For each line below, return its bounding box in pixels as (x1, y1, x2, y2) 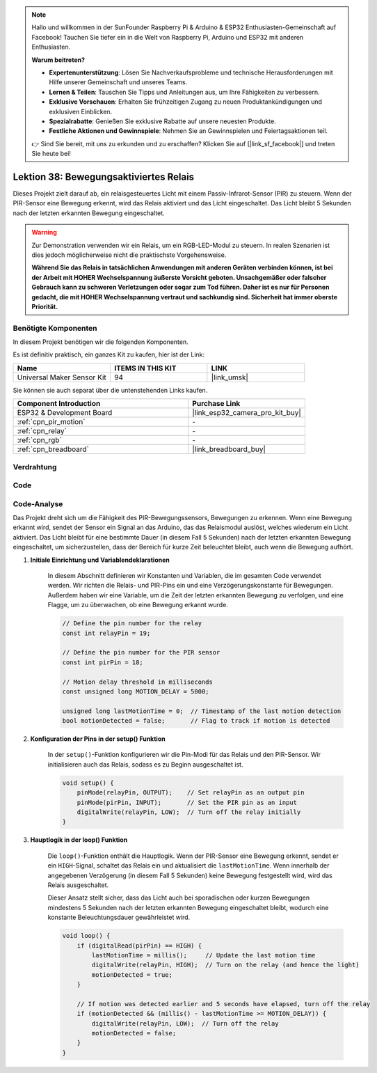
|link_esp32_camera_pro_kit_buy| (192, 408, 302, 418)
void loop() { (62, 932, 111, 940)
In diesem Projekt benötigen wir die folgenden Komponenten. (13, 338, 189, 346)
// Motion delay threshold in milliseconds (62, 678, 214, 686)
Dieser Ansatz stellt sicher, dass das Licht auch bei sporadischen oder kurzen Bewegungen (47, 893, 310, 902)
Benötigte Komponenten (13, 323, 97, 333)
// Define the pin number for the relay (62, 620, 202, 627)
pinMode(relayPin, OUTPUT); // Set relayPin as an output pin (77, 789, 305, 797)
